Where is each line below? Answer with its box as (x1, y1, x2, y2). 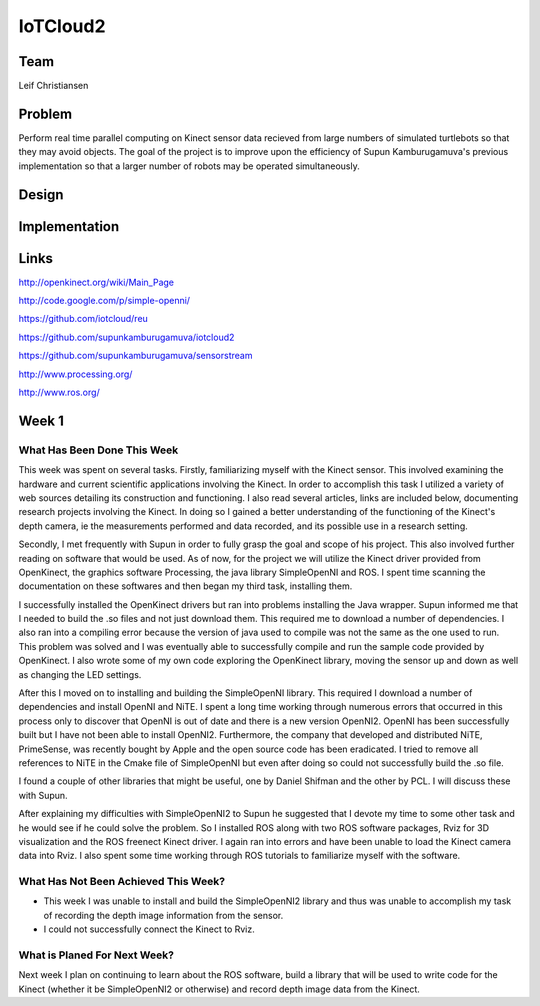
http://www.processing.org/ (18, 368, 133, 380)
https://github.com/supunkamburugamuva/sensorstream (18, 350, 253, 362)
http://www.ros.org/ (18, 386, 100, 399)
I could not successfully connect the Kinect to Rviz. (43, 923, 255, 935)
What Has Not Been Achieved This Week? (18, 875, 225, 889)
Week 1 (18, 412, 64, 429)
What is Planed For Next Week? (18, 948, 175, 962)
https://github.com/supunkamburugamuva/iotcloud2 (18, 331, 235, 343)
